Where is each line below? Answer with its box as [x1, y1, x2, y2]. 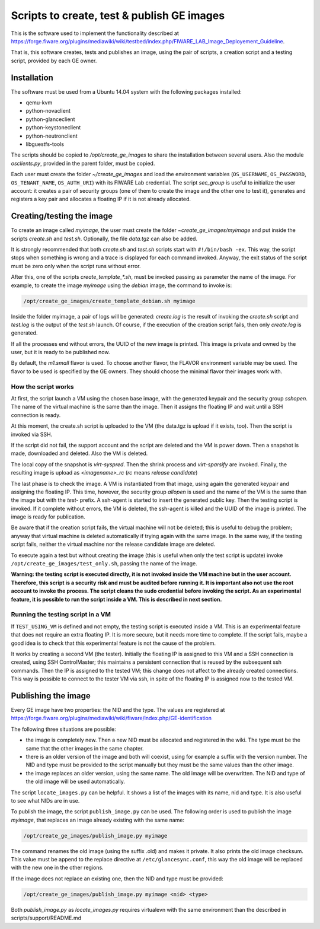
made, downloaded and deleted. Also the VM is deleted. [11, 450, 148, 457]
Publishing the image [11, 691, 91, 701]
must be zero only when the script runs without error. [11, 262, 142, 269]
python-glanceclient [25, 116, 75, 123]
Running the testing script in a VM [11, 610, 111, 619]
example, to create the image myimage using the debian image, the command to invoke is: [11, 282, 232, 289]
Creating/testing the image [11, 211, 113, 221]
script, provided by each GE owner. [11, 57, 97, 64]
